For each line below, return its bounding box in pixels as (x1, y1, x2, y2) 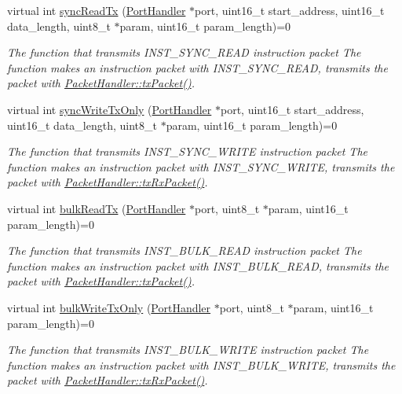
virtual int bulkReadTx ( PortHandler (7, 200, 186, 216)
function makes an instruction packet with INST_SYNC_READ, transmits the (7, 59, 388, 75)
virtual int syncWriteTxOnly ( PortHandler (7, 101, 212, 117)
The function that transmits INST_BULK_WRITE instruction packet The (7, 341, 369, 358)
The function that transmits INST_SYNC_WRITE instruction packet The (7, 143, 367, 160)
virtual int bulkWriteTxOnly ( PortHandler (7, 299, 211, 315)
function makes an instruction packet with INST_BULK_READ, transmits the (7, 257, 389, 274)
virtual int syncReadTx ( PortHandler (7, 2, 186, 18)
